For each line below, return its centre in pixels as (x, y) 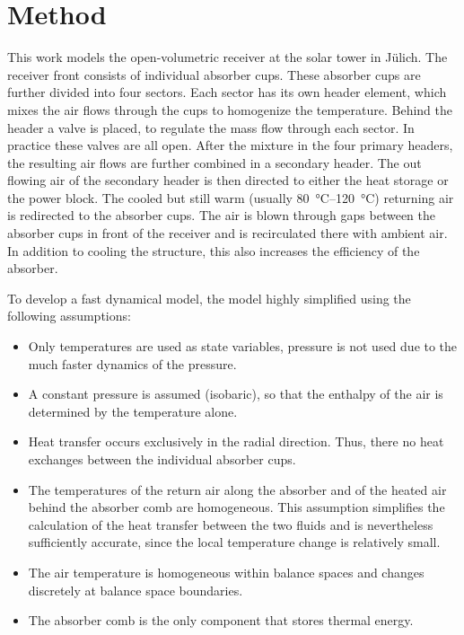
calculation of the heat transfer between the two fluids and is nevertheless (231, 524)
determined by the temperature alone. (133, 411)
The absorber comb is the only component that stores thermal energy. (221, 620)
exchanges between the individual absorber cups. (162, 459)
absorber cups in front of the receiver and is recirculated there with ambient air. (228, 233)
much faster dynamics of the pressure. (132, 363)
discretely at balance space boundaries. (136, 590)
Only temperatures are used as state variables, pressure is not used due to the (243, 346)
